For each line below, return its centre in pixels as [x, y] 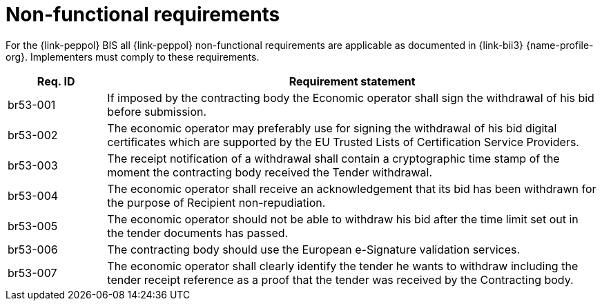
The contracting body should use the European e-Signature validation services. [314, 249]
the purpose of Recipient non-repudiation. [216, 202]
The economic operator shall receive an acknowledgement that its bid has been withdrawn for [352, 188]
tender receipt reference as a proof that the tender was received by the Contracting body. [340, 279]
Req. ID [56, 81]
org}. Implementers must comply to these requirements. [133, 57]
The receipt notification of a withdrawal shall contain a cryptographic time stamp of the [333, 158]
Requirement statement [352, 81]
